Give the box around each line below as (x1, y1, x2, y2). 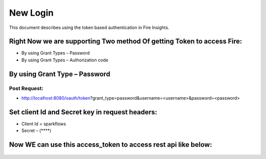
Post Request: (9, 85, 44, 92)
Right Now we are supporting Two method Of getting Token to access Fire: (9, 37, 242, 46)
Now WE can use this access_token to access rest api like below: (9, 140, 212, 149)
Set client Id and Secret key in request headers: (9, 108, 158, 116)
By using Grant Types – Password (21, 50, 90, 56)
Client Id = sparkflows (21, 121, 66, 127)
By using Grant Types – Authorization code (21, 57, 108, 63)
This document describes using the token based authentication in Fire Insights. (9, 25, 169, 30)
